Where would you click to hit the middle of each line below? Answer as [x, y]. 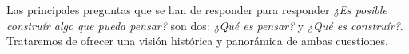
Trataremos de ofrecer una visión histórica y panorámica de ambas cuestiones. [197, 41]
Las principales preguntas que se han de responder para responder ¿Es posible [197, 10]
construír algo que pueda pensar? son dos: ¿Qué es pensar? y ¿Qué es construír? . [205, 25]
